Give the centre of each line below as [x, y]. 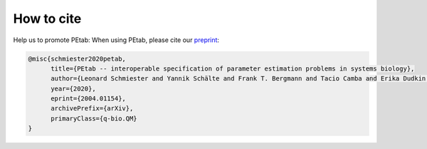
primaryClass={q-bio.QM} [94, 118]
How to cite [47, 19]
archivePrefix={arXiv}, [92, 108]
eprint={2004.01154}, [88, 99]
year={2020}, [73, 88]
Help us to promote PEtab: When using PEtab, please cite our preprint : [116, 40]
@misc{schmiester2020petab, [77, 58]
